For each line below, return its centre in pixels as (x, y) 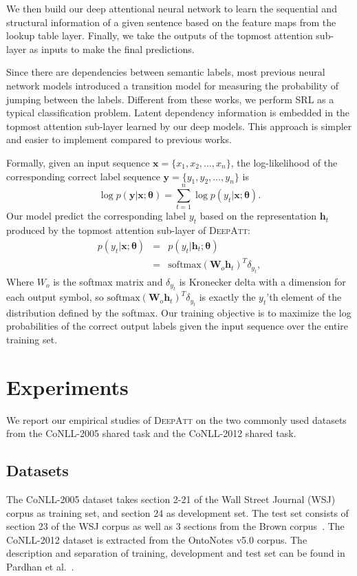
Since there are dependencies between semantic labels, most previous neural (166, 72)
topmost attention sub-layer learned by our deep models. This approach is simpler (179, 126)
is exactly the (227, 297)
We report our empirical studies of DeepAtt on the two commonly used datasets (176, 419)
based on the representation (258, 216)
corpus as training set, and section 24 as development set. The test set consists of (177, 512)
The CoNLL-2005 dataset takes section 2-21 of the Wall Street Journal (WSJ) (171, 499)
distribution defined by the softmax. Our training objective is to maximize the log (179, 312)
